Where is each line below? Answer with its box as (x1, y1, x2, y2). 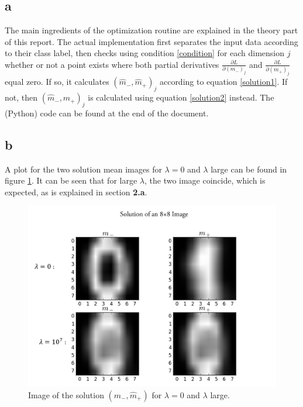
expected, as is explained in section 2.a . (5, 185, 147, 198)
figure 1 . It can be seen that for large (5, 174, 137, 187)
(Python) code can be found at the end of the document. (5, 106, 209, 119)
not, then (5, 91, 38, 104)
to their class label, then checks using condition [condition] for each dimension (5, 47, 285, 59)
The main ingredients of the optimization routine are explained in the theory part (5, 24, 298, 36)
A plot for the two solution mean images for (5, 163, 162, 175)
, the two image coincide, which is (144, 174, 266, 187)
